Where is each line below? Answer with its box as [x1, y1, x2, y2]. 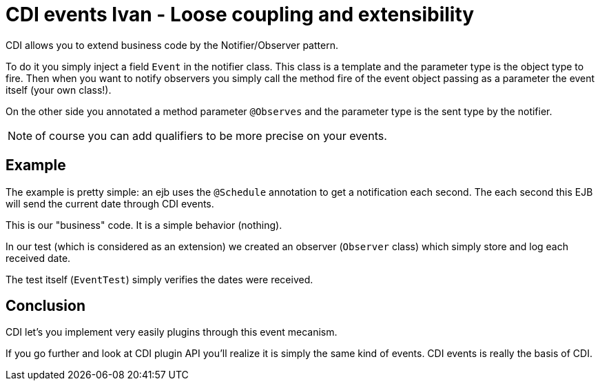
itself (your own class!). [6, 83, 112, 96]
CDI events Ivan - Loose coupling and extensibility [6, 3, 475, 26]
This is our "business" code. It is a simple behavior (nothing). [6, 219, 282, 231]
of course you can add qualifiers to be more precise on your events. [35, 128, 387, 143]
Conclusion [6, 297, 86, 315]
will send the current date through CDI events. [6, 197, 214, 210]
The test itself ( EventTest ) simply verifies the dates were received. [6, 273, 313, 285]
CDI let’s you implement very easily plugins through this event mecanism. [6, 326, 338, 338]
